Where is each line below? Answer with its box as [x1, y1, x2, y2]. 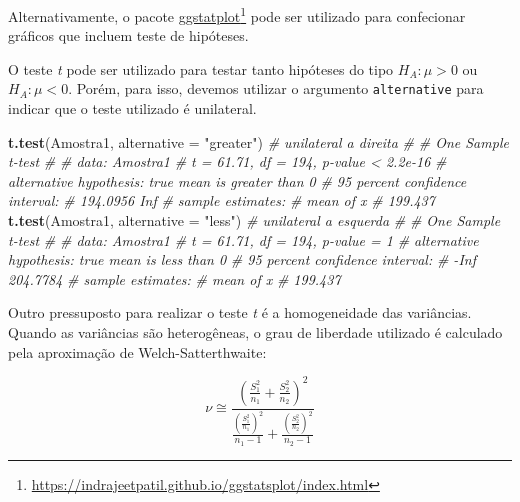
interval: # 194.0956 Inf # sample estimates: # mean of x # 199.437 [8, 190, 435, 211]
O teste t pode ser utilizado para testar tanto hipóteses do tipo [8, 58, 394, 79]
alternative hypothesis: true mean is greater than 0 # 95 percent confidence [8, 170, 467, 191]
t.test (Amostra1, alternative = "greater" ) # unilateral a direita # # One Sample [8, 131, 509, 152]
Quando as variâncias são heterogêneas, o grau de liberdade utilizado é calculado [8, 322, 503, 343]
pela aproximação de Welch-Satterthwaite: [8, 341, 267, 362]
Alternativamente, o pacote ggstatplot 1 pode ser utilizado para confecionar [8, 3, 466, 26]
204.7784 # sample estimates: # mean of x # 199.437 [8, 268, 341, 289]
